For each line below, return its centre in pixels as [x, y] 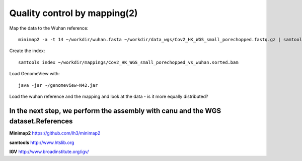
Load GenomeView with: [34, 74]
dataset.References [41, 121]
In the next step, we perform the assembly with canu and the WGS [115, 111]
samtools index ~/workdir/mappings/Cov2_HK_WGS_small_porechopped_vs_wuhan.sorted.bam [128, 62]
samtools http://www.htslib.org [42, 142]
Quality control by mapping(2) [73, 13]
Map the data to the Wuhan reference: [49, 28]
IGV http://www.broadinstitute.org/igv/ [49, 152]
